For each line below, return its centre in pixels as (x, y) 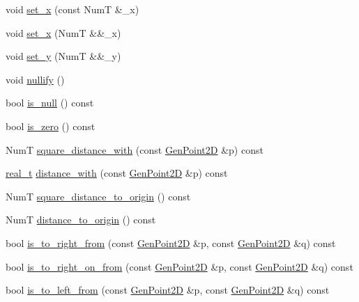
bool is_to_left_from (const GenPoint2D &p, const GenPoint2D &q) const (168, 290)
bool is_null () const (50, 103)
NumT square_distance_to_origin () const (98, 196)
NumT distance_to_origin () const (81, 220)
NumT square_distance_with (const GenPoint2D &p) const (135, 149)
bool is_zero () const (51, 126)
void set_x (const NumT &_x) (72, 9)
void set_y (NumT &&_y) (63, 56)
